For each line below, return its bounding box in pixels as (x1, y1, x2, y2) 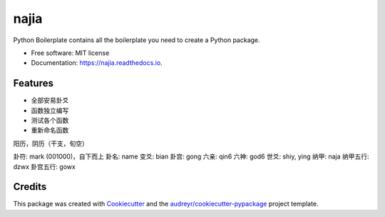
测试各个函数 (31, 116, 69, 125)
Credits (13, 181, 47, 193)
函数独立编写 (31, 106, 69, 114)
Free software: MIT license (31, 49, 110, 57)
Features (13, 77, 53, 89)
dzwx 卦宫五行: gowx (13, 162, 76, 171)
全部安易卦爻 (31, 96, 69, 105)
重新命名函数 (31, 126, 69, 135)
